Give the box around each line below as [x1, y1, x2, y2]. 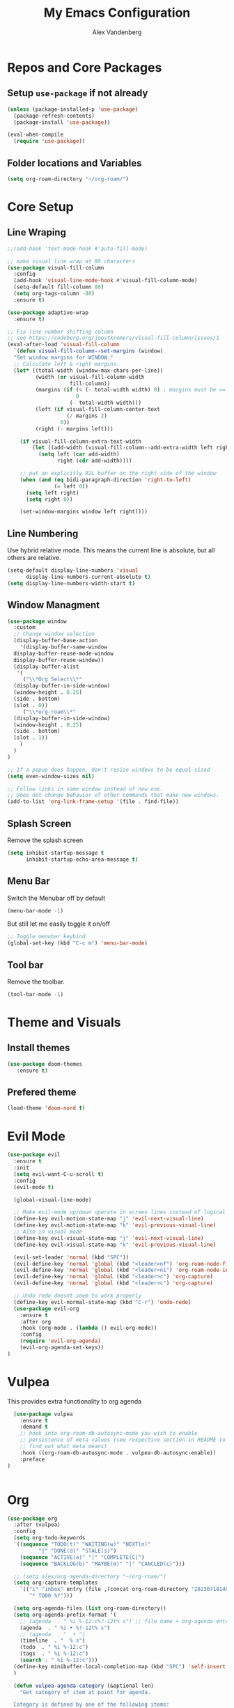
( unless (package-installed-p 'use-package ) [7, 106, 139, 113]
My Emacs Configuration [43, 5, 191, 21]
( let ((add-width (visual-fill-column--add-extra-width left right [32, 444, 232, 451]
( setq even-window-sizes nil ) [7, 773, 95, 779]
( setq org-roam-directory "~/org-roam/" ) [7, 176, 130, 183]
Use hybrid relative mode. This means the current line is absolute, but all [7, 546, 215, 554]
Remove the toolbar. [7, 977, 65, 986]
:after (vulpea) [13, 1521, 61, 1528]
